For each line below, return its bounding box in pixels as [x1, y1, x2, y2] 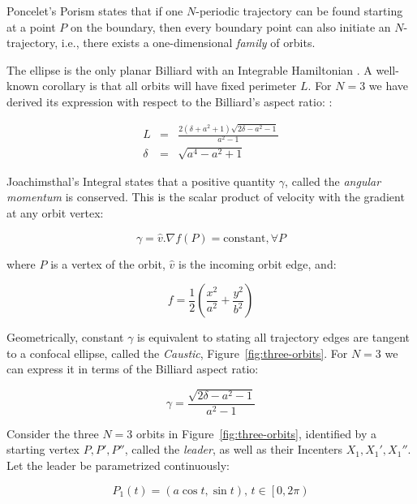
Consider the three [6, 424, 99, 442]
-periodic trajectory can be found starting [196, 2, 403, 19]
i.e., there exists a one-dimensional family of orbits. [61, 34, 316, 51]
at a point [6, 18, 56, 35]
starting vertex [6, 441, 80, 458]
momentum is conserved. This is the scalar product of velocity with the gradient [6, 188, 405, 205]
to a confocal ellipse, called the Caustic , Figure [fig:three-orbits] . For [6, 344, 348, 361]
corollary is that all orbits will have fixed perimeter [42, 77, 297, 94]
